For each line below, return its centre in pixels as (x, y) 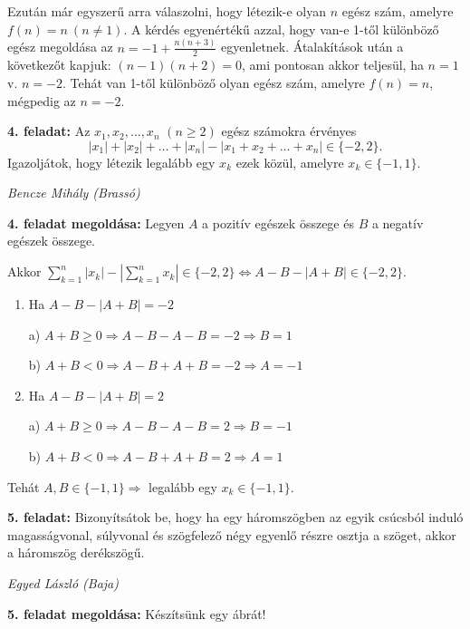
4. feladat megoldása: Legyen (96, 223)
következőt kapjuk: (59, 65)
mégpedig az (42, 100)
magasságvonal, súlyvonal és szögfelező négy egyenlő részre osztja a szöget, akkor (232, 534)
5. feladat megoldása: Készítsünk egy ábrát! (137, 613)
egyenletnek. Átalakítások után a (312, 47)
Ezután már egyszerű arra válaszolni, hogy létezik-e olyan (167, 11)
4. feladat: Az (49, 131)
